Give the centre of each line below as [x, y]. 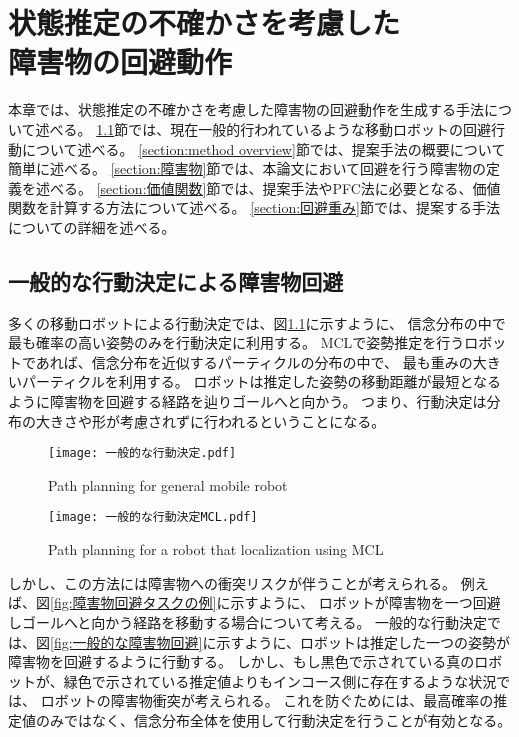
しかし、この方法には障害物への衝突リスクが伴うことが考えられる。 [232, 582]
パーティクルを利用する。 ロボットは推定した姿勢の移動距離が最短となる [261, 381]
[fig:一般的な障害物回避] [126, 641]
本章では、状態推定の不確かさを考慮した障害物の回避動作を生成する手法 [246, 109]
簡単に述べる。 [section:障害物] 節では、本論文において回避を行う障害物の [247, 168]
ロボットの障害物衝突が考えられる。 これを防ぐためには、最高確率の [267, 700]
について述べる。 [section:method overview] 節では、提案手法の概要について [263, 148]
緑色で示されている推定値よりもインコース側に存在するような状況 [280, 680]
